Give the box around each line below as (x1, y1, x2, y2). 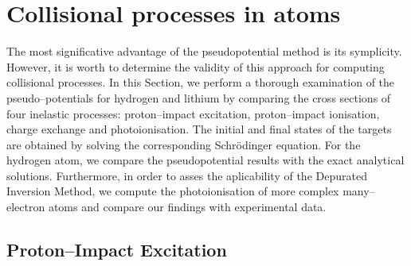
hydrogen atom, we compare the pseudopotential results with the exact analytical (6, 152, 405, 168)
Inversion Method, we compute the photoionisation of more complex (6, 183, 339, 199)
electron (6, 199, 45, 215)
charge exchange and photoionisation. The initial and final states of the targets (6, 121, 392, 137)
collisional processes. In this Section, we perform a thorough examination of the (6, 74, 395, 91)
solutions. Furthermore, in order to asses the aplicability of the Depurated (6, 167, 367, 183)
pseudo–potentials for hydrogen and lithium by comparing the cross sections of (6, 89, 391, 106)
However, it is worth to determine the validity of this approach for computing (6, 58, 385, 75)
